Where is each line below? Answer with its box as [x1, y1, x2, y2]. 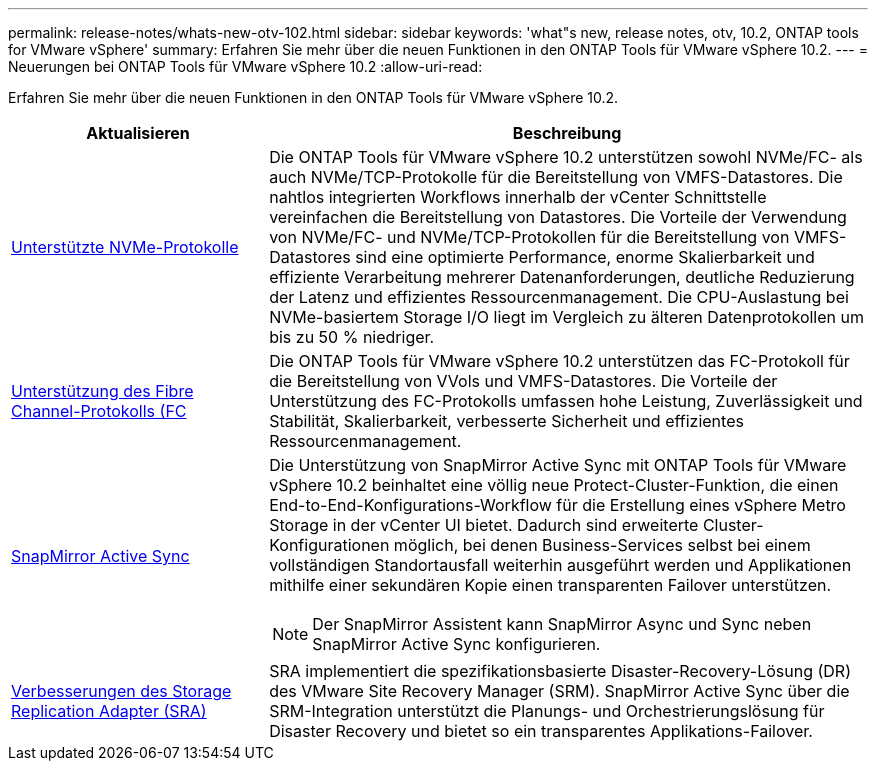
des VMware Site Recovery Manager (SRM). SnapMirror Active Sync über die [269, 681, 850, 701]
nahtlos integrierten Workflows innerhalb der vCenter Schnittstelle [269, 187, 767, 207]
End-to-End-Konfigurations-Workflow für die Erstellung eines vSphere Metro [269, 495, 846, 515]
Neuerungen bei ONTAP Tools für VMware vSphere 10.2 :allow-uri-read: [8, 58, 483, 75]
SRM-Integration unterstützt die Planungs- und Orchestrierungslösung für [269, 701, 825, 721]
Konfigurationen [269, 535, 390, 555]
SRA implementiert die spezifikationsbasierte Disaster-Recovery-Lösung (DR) [269, 661, 851, 681]
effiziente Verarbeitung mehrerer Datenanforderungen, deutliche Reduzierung [269, 267, 855, 287]
